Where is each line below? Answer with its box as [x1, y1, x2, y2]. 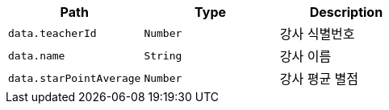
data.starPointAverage [8, 71, 141, 84]
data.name [8, 49, 65, 62]
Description [309, 4, 383, 20]
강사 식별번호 [279, 26, 355, 42]
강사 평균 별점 [279, 71, 359, 87]
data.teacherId [8, 26, 97, 39]
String [144, 49, 182, 62]
